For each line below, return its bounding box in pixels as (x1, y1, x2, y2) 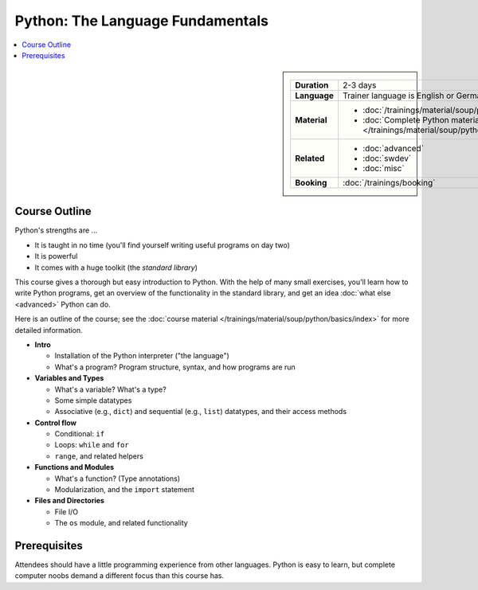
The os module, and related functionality (54, 518, 189, 528)
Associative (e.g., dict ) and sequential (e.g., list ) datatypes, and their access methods (54, 407, 347, 416)
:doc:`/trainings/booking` (343, 178, 436, 189)
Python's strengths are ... (14, 225, 98, 235)
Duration (295, 80, 329, 91)
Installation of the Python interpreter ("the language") (54, 351, 230, 361)
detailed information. (14, 325, 83, 334)
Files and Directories (34, 496, 105, 506)
